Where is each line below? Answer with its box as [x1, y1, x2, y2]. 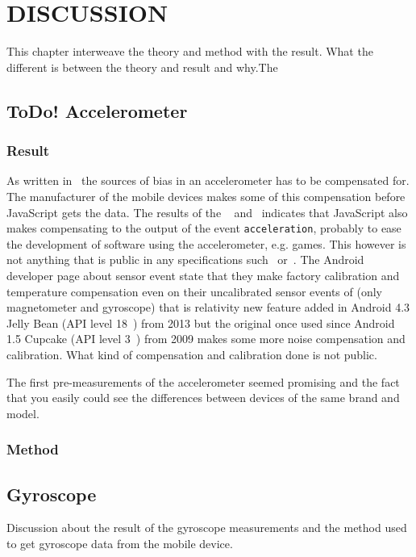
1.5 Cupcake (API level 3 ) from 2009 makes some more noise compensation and [6, 330, 406, 347]
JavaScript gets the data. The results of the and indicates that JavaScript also [6, 203, 408, 220]
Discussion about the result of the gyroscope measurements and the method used [6, 519, 407, 536]
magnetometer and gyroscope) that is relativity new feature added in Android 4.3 [6, 299, 410, 316]
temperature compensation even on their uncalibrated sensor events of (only [6, 283, 383, 299]
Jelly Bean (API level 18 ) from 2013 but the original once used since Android [6, 314, 395, 331]
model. [6, 404, 40, 421]
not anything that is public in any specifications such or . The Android [6, 251, 364, 268]
